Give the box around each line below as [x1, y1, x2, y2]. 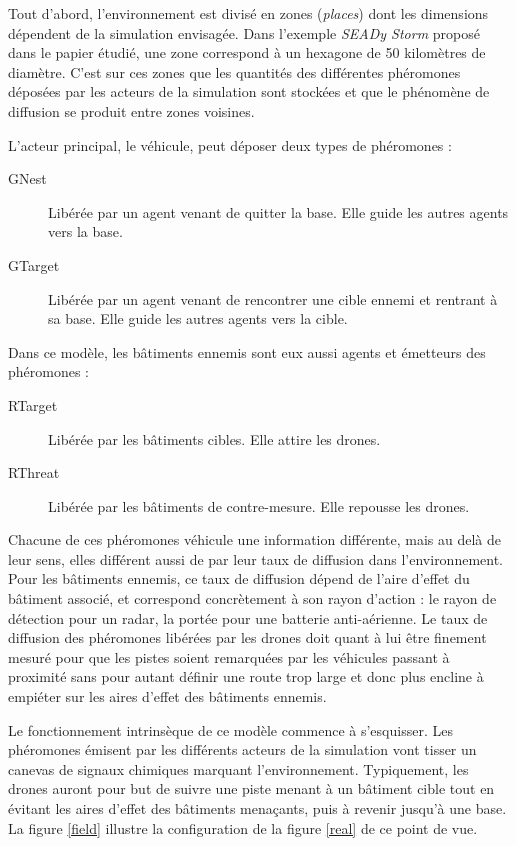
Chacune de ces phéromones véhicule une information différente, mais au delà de [8, 529, 502, 550]
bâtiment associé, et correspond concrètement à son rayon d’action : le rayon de [8, 588, 497, 609]
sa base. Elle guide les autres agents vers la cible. [48, 308, 348, 329]
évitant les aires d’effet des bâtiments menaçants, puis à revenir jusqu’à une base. [8, 798, 507, 818]
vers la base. [48, 221, 123, 242]
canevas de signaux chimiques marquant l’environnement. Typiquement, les [8, 758, 469, 779]
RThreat [8, 462, 60, 483]
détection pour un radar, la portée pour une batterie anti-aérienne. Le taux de [8, 607, 488, 628]
